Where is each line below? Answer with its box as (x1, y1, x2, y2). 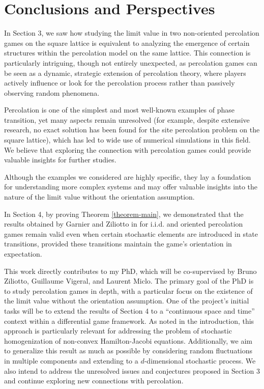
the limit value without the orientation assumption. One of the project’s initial (4, 295, 249, 306)
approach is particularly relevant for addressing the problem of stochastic (4, 325, 232, 336)
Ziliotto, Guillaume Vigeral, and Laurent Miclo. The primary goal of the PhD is (4, 275, 254, 286)
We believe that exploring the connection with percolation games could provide (4, 144, 251, 155)
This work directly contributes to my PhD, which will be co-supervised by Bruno (4, 265, 257, 276)
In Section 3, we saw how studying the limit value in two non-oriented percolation (4, 27, 259, 38)
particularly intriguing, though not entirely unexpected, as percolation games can (4, 57, 257, 68)
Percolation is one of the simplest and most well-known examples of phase (4, 104, 234, 115)
